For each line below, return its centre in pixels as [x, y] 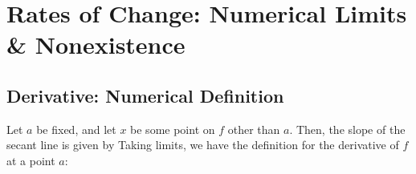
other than [254, 129]
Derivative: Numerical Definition [145, 95]
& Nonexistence [96, 45]
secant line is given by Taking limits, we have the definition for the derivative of [203, 145]
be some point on [173, 129]
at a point [31, 160]
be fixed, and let [76, 129]
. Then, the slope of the [347, 129]
